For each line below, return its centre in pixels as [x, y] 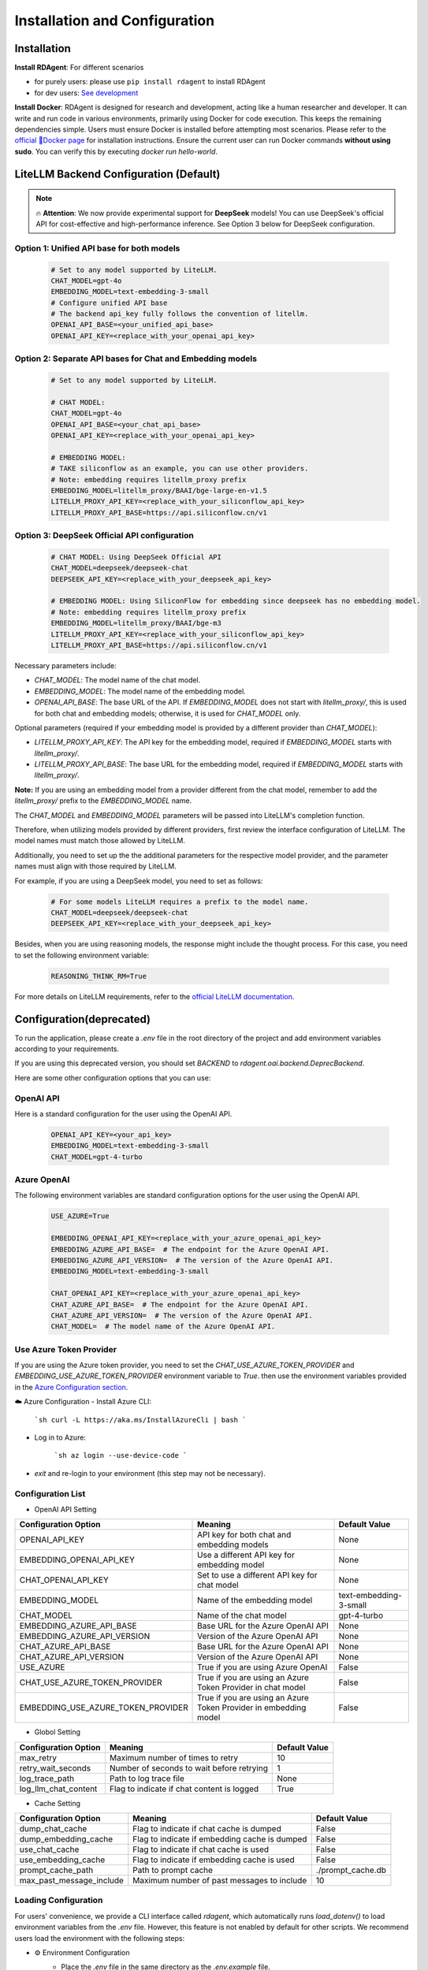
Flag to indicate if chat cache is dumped [207, 1829]
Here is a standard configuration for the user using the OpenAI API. [123, 1113]
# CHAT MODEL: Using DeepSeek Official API [136, 557]
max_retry [38, 1757]
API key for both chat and [244, 1535]
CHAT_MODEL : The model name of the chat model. [117, 680]
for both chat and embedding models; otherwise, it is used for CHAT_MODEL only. [167, 713]
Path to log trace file [147, 1779]
